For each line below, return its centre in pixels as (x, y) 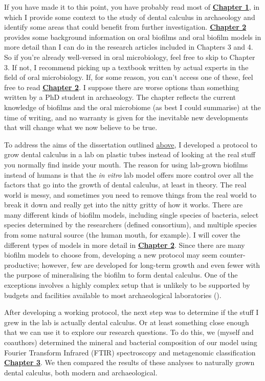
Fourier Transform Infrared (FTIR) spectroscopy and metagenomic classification (130, 352)
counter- (233, 255)
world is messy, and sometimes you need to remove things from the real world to (130, 194)
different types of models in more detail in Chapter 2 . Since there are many (125, 245)
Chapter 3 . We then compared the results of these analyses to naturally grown (129, 362)
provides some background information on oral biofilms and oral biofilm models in (133, 37)
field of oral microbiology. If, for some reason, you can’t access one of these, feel (129, 77)
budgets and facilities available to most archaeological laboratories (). (113, 295)
